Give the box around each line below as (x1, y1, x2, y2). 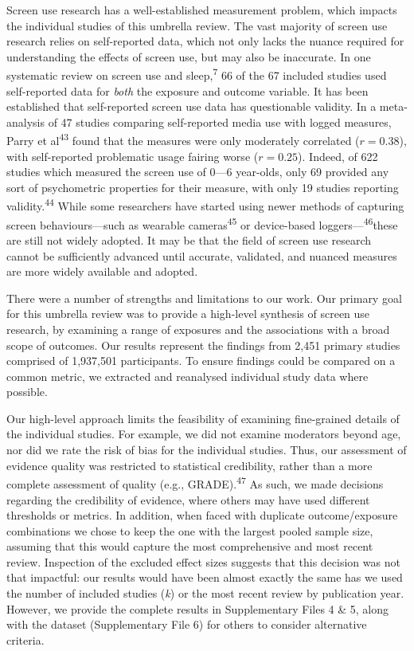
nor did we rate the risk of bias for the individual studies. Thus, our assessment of (6, 441, 407, 458)
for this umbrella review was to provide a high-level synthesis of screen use (6, 305, 370, 322)
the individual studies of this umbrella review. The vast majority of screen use (6, 17, 388, 33)
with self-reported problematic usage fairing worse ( (6, 147, 259, 164)
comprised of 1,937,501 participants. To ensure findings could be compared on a (6, 352, 396, 369)
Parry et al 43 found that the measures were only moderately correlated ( (6, 130, 360, 149)
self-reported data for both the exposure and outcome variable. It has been (6, 82, 369, 99)
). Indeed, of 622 (298, 147, 378, 164)
